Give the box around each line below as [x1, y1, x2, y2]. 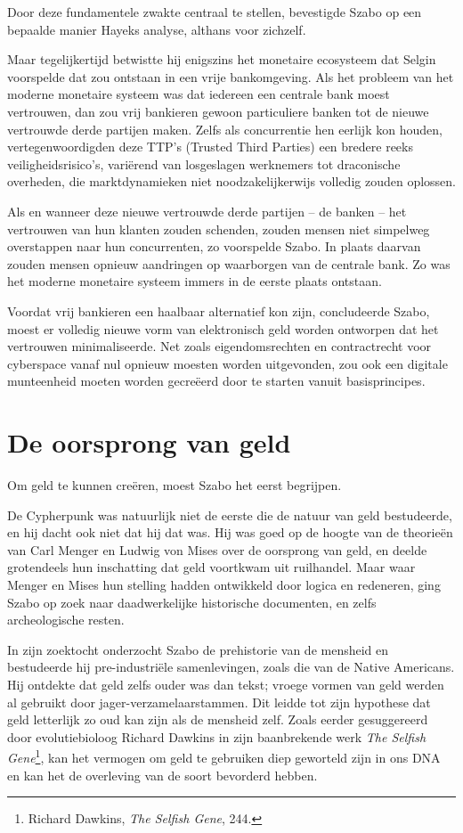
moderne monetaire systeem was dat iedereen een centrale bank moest [7, 85, 390, 103]
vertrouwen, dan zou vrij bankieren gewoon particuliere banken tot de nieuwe [7, 102, 429, 120]
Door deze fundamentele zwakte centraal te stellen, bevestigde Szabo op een [7, 3, 422, 20]
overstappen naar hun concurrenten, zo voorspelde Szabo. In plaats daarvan [7, 237, 421, 256]
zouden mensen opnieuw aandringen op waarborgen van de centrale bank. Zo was [7, 254, 451, 273]
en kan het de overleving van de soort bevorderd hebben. [7, 765, 318, 784]
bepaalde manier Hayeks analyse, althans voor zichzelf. [7, 20, 306, 38]
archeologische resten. [7, 610, 125, 629]
